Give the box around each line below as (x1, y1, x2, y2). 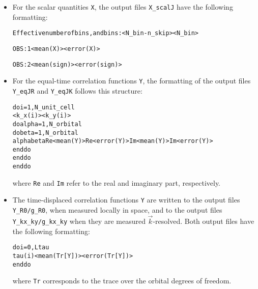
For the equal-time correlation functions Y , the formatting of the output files (12, 75, 251, 86)
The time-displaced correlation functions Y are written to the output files (12, 194, 240, 205)
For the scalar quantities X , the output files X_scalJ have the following (12, 2, 233, 12)
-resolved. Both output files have (153, 215, 254, 226)
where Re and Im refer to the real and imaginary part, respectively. (12, 177, 221, 188)
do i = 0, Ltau (12, 244, 49, 251)
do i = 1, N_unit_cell (12, 103, 75, 111)
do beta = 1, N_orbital (12, 129, 78, 136)
